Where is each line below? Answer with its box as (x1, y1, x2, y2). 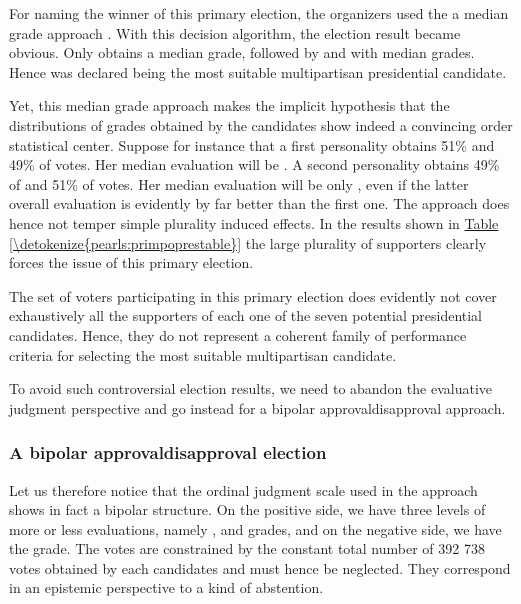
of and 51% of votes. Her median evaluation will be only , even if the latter (9, 173, 469, 194)
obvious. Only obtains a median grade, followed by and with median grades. (9, 42, 475, 63)
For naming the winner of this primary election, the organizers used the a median (9, 3, 509, 23)
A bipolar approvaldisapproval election (9, 440, 327, 465)
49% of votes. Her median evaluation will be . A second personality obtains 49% (9, 154, 500, 175)
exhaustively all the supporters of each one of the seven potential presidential (9, 305, 483, 326)
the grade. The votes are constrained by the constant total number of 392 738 (9, 538, 485, 559)
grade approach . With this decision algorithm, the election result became (9, 22, 461, 43)
